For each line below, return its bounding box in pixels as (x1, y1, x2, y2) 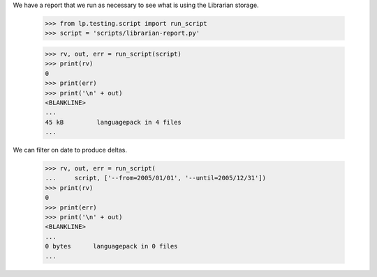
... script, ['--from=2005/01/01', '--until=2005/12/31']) (45, 174, 267, 182)
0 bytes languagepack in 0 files (45, 242, 178, 251)
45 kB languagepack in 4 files (45, 118, 182, 126)
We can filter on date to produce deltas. (13, 146, 127, 155)
